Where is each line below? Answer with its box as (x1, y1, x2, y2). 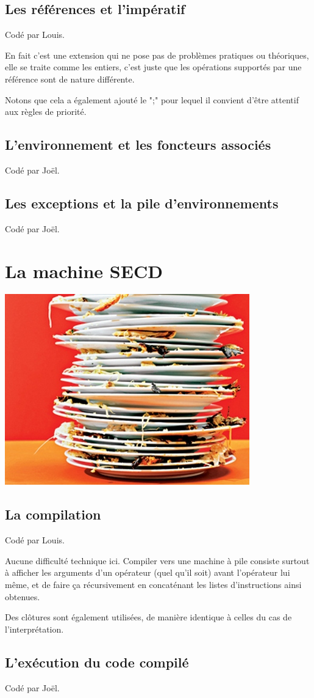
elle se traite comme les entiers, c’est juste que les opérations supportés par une (5, 61, 302, 73)
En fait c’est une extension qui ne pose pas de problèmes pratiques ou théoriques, (5, 48, 309, 61)
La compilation (5, 505, 101, 524)
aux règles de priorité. (5, 105, 87, 118)
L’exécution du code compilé (5, 652, 189, 671)
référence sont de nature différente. (5, 72, 135, 85)
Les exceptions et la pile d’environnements (5, 193, 279, 212)
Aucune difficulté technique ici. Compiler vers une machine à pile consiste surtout (5, 554, 310, 567)
